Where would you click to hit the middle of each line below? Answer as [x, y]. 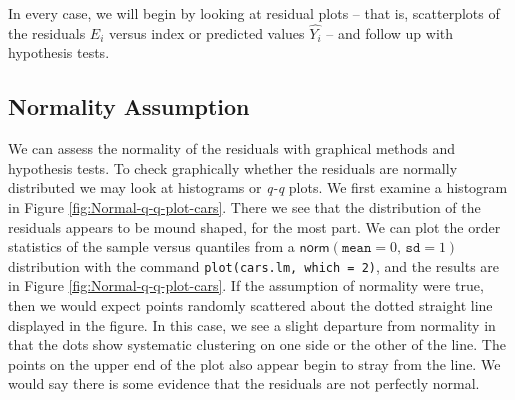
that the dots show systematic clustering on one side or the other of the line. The [257, 344]
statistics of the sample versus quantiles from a [151, 246]
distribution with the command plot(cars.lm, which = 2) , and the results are [254, 265]
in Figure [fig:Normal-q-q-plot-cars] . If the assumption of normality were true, [246, 285]
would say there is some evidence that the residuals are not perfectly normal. [244, 383]
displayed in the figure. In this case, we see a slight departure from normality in [252, 324]
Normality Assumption [129, 106]
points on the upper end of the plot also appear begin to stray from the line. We [254, 363]
